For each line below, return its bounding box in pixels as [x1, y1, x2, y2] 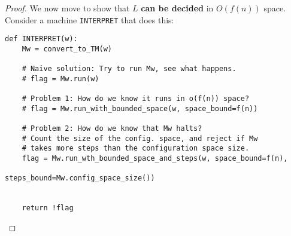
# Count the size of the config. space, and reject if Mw [22, 134, 258, 143]
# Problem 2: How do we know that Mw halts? [22, 124, 202, 133]
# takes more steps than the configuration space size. [22, 144, 250, 153]
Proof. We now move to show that [5, 2, 130, 14]
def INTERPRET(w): [5, 35, 78, 44]
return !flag [22, 204, 74, 213]
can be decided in [141, 2, 214, 14]
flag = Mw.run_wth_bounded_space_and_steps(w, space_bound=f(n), [22, 154, 288, 163]
